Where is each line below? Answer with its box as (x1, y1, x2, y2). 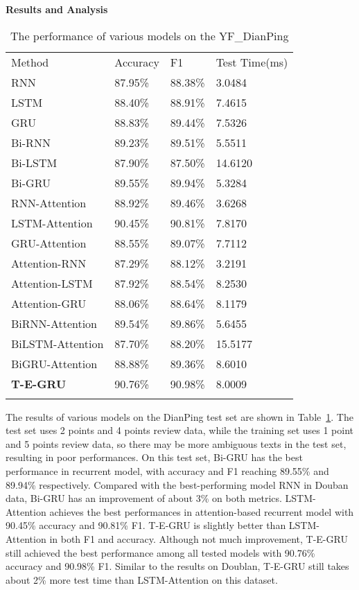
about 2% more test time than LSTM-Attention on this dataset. (6, 572, 278, 587)
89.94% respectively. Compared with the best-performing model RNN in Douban (6, 477, 349, 492)
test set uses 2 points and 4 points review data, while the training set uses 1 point (6, 423, 354, 437)
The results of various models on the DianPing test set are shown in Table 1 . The (6, 409, 353, 424)
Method (11, 53, 49, 70)
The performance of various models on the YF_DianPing (10, 27, 289, 44)
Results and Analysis (6, 2, 108, 16)
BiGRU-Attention (11, 355, 98, 372)
